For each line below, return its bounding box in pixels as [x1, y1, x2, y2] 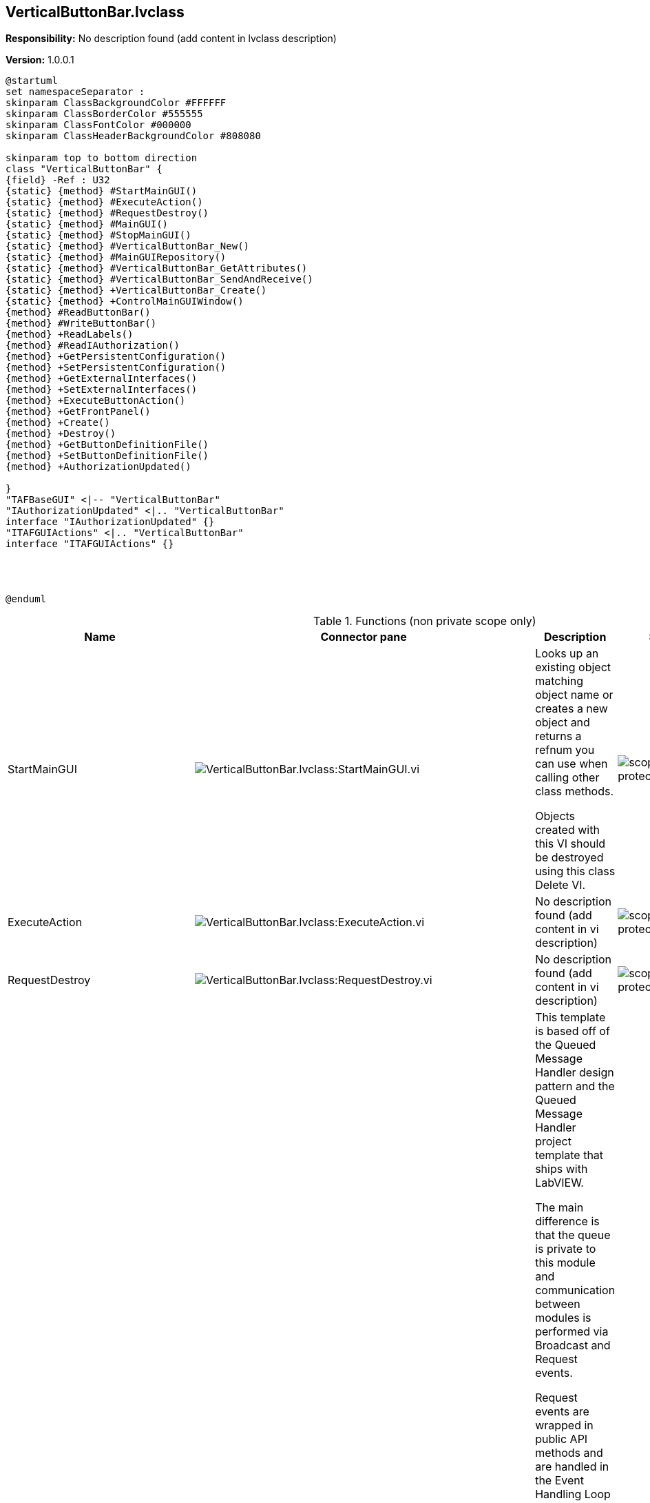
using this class [535, 864, 616, 879]
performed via [535, 1325, 609, 1339]
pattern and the [535, 1079, 615, 1094]
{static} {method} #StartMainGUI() [6, 185, 198, 197]
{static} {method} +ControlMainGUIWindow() [6, 296, 244, 307]
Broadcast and [535, 1338, 611, 1353]
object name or [535, 688, 614, 702]
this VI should [535, 837, 606, 851]
